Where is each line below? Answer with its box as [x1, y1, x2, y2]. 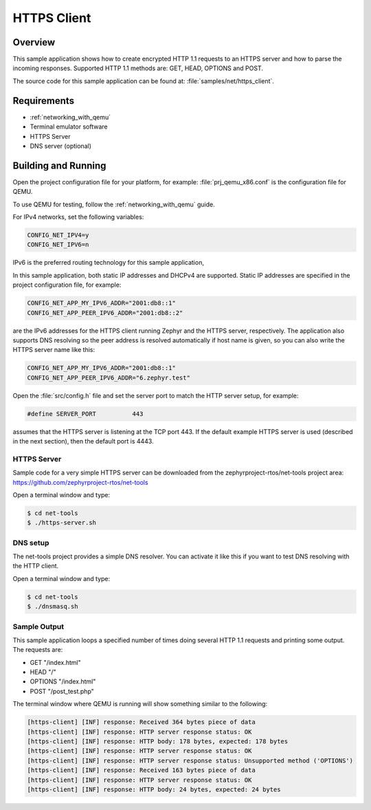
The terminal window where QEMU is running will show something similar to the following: [12, 700, 268, 708]
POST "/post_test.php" [30, 687, 94, 695]
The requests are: [12, 646, 63, 654]
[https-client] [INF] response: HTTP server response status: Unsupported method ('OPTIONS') [27, 756, 354, 765]
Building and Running [12, 160, 106, 171]
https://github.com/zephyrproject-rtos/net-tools [12, 478, 148, 486]
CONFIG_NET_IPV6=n [27, 241, 89, 249]
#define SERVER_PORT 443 [27, 410, 144, 417]
